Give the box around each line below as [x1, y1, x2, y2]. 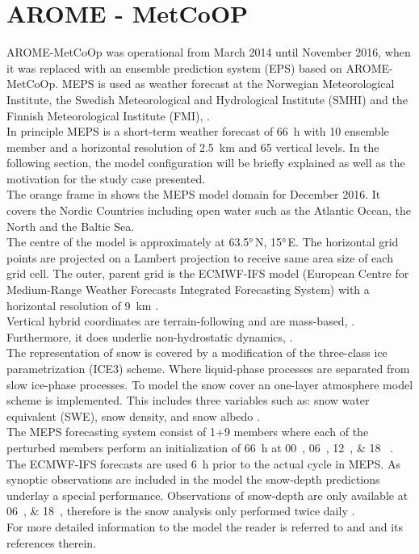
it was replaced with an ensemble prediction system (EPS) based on [6, 59, 342, 76]
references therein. [6, 534, 97, 551]
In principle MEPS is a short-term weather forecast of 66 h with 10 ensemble [6, 123, 389, 140]
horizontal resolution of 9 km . [6, 296, 159, 313]
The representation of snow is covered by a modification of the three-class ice [6, 344, 388, 361]
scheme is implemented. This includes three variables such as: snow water [6, 392, 370, 409]
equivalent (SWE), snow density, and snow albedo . [6, 407, 260, 424]
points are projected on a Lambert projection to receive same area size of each [6, 249, 393, 266]
